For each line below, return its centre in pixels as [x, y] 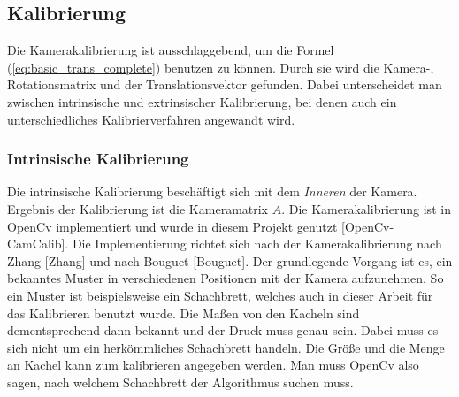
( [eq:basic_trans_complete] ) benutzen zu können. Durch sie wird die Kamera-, [221, 67]
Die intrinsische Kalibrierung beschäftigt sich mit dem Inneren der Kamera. [212, 191]
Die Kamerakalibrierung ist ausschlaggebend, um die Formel [171, 50]
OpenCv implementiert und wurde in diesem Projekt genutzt [172, 226]
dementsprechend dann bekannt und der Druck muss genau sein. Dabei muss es [223, 330]
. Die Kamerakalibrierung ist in [366, 208]
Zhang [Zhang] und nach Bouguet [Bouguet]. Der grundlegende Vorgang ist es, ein [230, 260]
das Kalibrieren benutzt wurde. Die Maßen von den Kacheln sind [184, 313]
